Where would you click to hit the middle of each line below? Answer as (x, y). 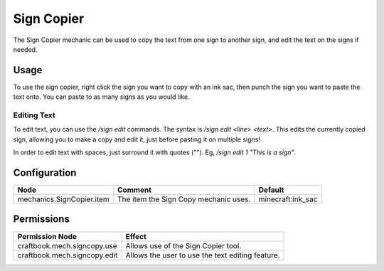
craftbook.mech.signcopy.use (67, 245)
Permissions (42, 219)
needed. (25, 49)
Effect (136, 236)
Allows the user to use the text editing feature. (203, 255)
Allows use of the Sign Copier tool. (183, 245)
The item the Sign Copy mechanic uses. (184, 199)
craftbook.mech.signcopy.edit (68, 255)
